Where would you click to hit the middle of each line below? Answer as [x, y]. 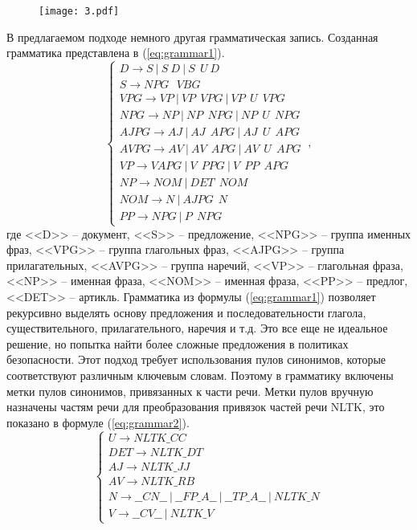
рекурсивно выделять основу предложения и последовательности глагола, [186, 312]
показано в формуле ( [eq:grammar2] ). [98, 422]
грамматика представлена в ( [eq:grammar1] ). [116, 53]
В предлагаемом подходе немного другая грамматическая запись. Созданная [192, 37]
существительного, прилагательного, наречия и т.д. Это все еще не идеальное [197, 328]
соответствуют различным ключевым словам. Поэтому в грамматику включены [200, 375]
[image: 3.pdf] [79, 11]
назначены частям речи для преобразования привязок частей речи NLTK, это [196, 407]
